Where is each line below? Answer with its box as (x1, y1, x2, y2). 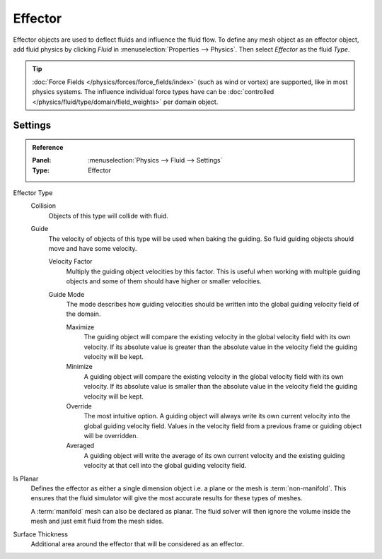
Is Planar (13, 474, 39, 483)
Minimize (66, 363, 93, 371)
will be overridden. (83, 432, 139, 440)
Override (66, 401, 92, 410)
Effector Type (13, 189, 53, 197)
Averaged (66, 442, 95, 450)
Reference (32, 143, 64, 151)
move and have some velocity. (48, 245, 137, 253)
